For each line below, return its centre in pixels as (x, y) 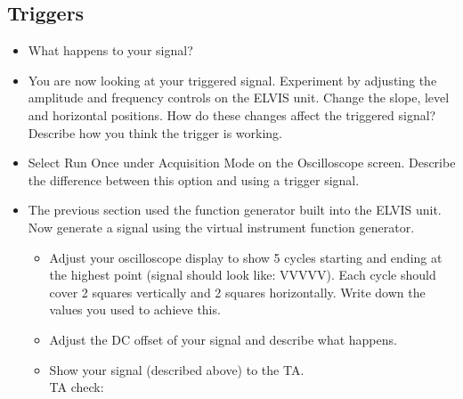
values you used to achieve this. (135, 309)
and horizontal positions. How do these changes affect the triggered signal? (232, 114)
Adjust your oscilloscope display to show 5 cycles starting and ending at (246, 257)
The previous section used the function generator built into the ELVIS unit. (235, 210)
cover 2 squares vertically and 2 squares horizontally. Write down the (237, 292)
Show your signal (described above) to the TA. (177, 369)
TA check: (77, 387)
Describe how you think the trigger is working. (155, 132)
